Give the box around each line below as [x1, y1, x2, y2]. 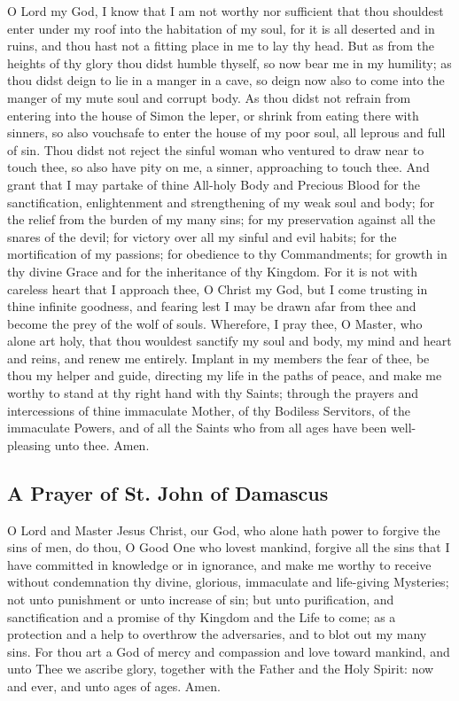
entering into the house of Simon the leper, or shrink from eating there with [7, 105, 419, 124]
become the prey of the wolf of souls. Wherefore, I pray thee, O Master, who [7, 314, 423, 332]
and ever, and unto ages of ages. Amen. [7, 676, 221, 695]
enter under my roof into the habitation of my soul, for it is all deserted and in [7, 19, 435, 37]
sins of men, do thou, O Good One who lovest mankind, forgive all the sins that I [7, 538, 450, 557]
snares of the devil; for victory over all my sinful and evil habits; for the [7, 227, 397, 245]
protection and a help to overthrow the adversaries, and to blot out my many [7, 625, 427, 643]
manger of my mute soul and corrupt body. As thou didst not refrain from [7, 88, 411, 106]
